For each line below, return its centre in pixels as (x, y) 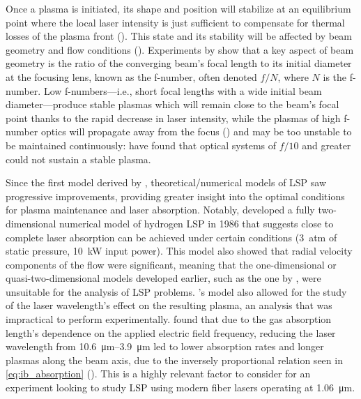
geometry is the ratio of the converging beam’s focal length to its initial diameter (179, 63)
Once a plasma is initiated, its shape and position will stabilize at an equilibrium (178, 8)
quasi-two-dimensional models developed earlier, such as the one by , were (163, 278)
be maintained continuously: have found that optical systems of (141, 145)
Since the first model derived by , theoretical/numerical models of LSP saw (166, 182)
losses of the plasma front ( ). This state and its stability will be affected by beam (179, 36)
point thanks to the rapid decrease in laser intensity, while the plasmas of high (173, 118)
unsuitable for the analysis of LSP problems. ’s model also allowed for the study (176, 291)
